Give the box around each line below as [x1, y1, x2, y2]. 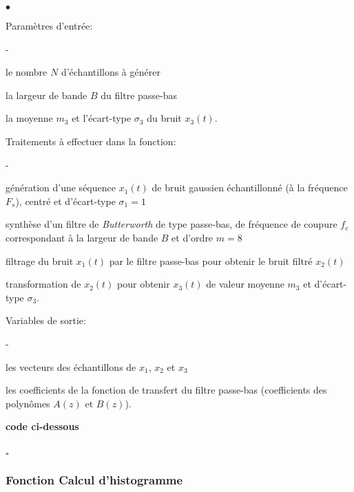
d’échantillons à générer [61, 65, 160, 79]
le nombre [6, 65, 48, 79]
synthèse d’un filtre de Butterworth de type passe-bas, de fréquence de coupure [6, 217, 337, 231]
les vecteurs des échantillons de [6, 359, 136, 374]
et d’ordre [171, 230, 214, 244]
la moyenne [6, 111, 53, 125]
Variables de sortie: [6, 313, 86, 328]
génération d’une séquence [6, 180, 116, 195]
